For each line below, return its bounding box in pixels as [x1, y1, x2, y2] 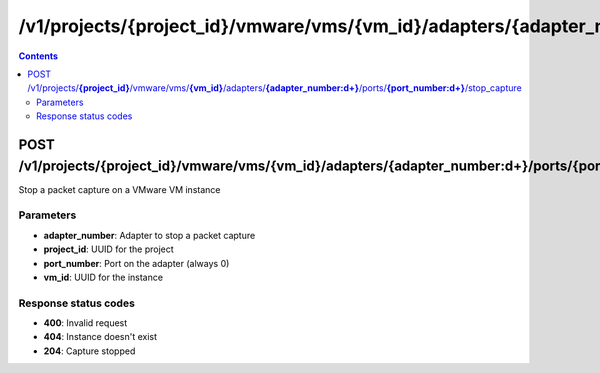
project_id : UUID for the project [43, 243, 174, 255]
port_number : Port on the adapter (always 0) [43, 257, 230, 269]
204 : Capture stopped [43, 345, 136, 357]
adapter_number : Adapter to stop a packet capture [43, 229, 256, 241]
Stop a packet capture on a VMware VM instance [18, 183, 221, 195]
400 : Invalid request [43, 317, 128, 329]
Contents [18, 50, 59, 62]
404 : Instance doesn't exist [43, 331, 158, 343]
